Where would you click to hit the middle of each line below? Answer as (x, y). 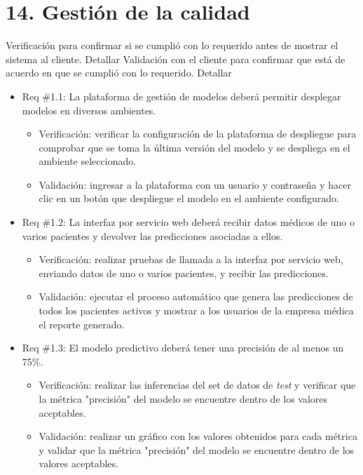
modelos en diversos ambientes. (89, 110)
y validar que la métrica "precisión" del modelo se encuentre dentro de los (197, 449)
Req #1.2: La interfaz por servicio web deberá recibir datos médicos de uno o (188, 222)
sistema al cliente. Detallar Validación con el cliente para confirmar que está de (176, 59)
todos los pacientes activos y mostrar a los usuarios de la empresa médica (196, 310)
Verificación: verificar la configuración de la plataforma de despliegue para (198, 134)
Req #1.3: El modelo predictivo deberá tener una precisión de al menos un (183, 348)
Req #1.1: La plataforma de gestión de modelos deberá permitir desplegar (181, 96)
